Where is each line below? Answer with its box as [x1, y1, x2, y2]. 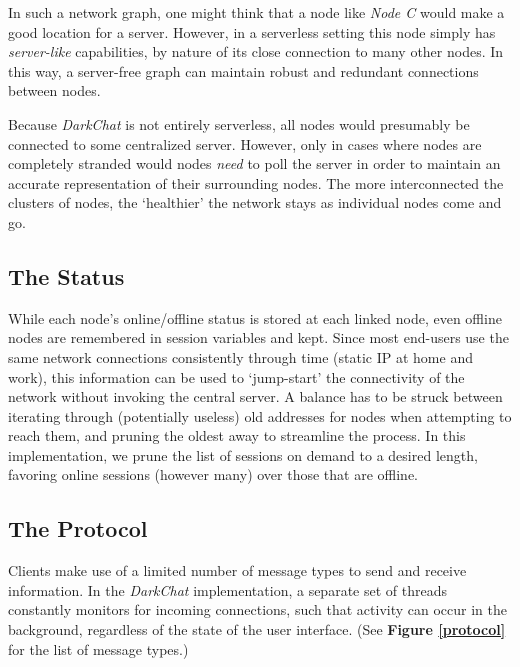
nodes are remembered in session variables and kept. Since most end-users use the [8, 327, 509, 348]
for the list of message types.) [8, 638, 189, 659]
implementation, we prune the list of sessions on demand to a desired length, [8, 444, 478, 465]
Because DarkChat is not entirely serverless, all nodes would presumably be [8, 113, 470, 134]
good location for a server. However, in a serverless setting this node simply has [8, 21, 496, 42]
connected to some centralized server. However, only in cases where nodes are [8, 133, 482, 154]
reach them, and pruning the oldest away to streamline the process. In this [8, 425, 466, 446]
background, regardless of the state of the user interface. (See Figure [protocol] [8, 619, 506, 640]
